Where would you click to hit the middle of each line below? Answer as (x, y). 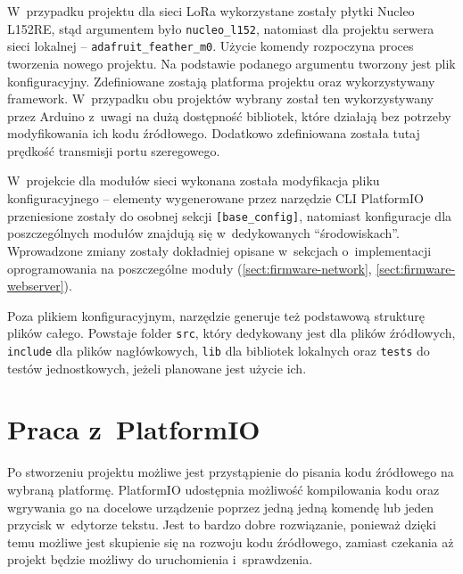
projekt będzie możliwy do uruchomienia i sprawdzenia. (160, 559)
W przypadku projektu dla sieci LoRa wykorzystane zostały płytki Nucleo (211, 11)
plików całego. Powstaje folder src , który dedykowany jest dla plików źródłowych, (231, 333)
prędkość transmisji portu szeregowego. (114, 150)
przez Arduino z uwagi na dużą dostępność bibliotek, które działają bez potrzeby (229, 115)
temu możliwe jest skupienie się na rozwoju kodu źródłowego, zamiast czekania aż (231, 541)
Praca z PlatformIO (134, 429)
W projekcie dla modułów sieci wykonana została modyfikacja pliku (194, 180)
